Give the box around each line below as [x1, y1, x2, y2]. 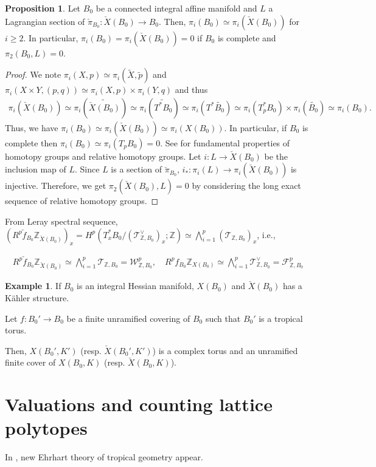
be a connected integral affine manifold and [96, 2, 257, 14]
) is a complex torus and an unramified [152, 344, 298, 356]
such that [205, 312, 241, 324]
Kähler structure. [5, 291, 69, 304]
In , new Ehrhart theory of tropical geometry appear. [5, 451, 203, 463]
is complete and [217, 31, 276, 44]
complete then [5, 136, 58, 149]
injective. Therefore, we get [5, 179, 106, 192]
